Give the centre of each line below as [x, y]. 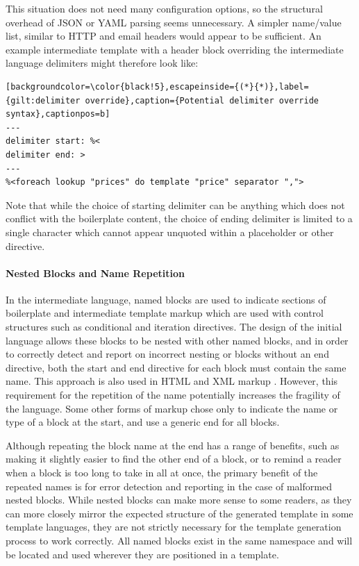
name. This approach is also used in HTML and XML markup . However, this [172, 381]
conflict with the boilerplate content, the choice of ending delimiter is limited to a [179, 218]
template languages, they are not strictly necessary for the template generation [174, 527]
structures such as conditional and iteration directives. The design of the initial [174, 327]
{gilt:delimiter [43, 100]
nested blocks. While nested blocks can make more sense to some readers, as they [179, 500]
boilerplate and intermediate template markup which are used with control [165, 313]
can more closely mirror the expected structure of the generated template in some [179, 513]
